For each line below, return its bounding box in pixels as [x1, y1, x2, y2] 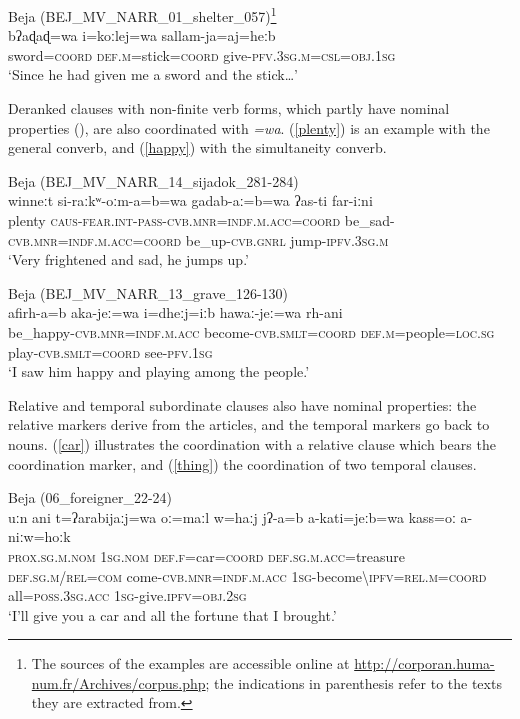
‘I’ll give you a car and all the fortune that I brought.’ [8, 604, 337, 625]
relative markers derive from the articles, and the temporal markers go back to [8, 414, 490, 435]
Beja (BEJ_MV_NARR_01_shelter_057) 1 [8, 3, 277, 26]
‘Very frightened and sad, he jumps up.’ [8, 249, 249, 270]
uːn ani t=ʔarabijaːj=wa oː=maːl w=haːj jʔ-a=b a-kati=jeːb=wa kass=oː [8, 506, 456, 527]
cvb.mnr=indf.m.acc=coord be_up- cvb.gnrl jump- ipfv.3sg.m [8, 229, 389, 250]
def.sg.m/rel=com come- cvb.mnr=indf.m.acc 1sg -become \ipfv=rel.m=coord [8, 565, 487, 586]
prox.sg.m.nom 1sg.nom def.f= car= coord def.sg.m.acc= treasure [8, 545, 406, 566]
